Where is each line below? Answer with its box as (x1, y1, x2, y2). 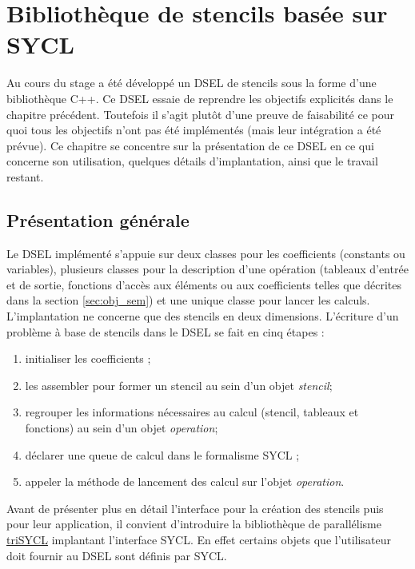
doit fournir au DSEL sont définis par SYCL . (6, 547, 227, 563)
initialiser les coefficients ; (25, 350, 151, 367)
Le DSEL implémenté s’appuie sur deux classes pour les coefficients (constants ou (6, 245, 405, 261)
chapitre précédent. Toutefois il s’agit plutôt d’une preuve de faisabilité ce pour (6, 105, 394, 122)
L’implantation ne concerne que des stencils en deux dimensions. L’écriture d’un (6, 308, 399, 324)
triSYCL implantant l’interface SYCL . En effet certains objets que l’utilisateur (6, 531, 391, 547)
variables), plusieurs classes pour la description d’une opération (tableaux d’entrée (6, 261, 409, 277)
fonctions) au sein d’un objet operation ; (25, 420, 218, 436)
